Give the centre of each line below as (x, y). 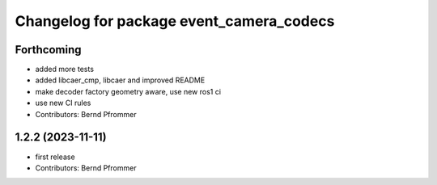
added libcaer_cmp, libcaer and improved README (120, 80)
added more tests (65, 69)
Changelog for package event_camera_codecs (175, 21)
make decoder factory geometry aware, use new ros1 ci (128, 91)
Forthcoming (48, 50)
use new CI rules (63, 103)
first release (55, 157)
